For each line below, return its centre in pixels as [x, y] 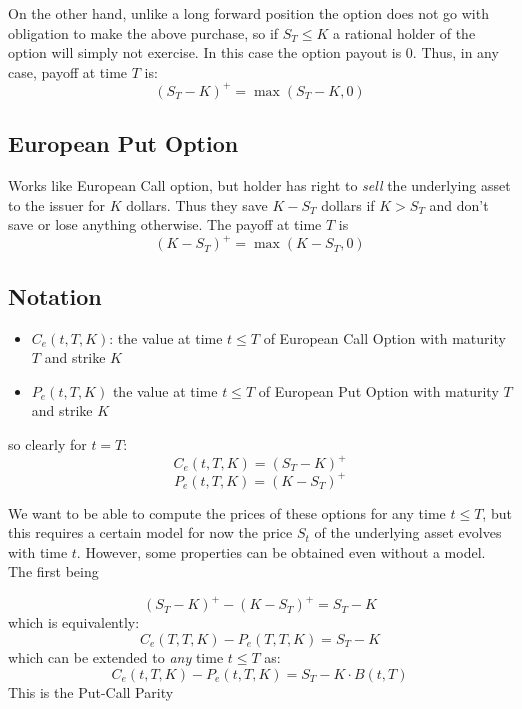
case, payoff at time [68, 71]
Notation [55, 295]
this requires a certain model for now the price [150, 532]
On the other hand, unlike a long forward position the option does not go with [248, 13]
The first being [53, 571]
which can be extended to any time [116, 657]
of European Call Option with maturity [384, 337]
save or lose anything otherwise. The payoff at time [165, 224]
